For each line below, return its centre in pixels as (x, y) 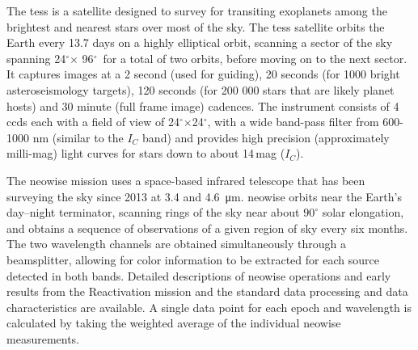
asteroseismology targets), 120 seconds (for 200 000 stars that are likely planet (201, 89)
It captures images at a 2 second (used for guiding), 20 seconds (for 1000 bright (203, 74)
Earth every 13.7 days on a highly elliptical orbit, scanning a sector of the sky (200, 42)
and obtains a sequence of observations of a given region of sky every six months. (207, 228)
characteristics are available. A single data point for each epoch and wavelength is (209, 307)
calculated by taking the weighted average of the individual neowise (174, 323)
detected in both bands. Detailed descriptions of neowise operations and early (199, 275)
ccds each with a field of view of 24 (93, 122)
